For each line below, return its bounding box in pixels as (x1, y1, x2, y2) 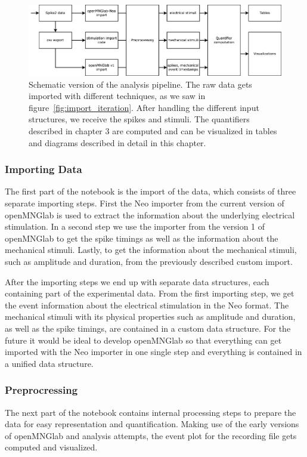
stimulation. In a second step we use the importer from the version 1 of (5, 220, 265, 233)
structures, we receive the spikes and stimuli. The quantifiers (29, 113, 250, 125)
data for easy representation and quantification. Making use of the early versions (5, 418, 299, 430)
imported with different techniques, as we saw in (29, 89, 206, 102)
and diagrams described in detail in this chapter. (29, 136, 206, 149)
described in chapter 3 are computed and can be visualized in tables (29, 125, 277, 137)
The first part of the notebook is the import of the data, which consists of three (5, 185, 296, 197)
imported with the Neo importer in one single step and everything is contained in (5, 345, 302, 358)
